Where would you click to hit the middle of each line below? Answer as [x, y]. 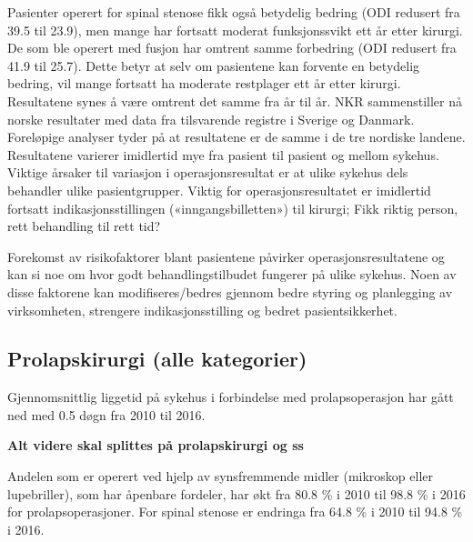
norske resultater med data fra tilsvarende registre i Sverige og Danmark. [211, 119]
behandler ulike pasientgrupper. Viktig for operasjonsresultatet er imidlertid [219, 190]
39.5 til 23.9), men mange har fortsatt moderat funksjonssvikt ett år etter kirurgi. [235, 30]
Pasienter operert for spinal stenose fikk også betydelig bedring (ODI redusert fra [234, 12]
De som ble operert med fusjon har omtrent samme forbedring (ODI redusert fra [232, 48]
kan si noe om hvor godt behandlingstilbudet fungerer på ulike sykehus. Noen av [232, 274]
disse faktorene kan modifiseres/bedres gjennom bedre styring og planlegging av [230, 291]
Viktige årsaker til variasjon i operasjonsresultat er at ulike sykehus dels [208, 172]
